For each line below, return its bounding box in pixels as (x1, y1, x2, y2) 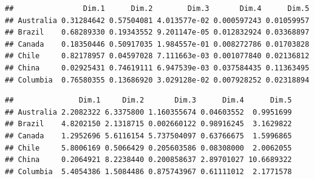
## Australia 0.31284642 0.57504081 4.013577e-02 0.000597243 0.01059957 (5, 16, 310, 25)
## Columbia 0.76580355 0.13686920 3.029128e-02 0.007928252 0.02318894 (5, 75, 310, 84)
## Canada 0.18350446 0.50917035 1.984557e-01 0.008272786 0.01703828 (5, 39, 310, 49)
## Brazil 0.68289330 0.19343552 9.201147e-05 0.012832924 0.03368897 (5, 28, 310, 37)
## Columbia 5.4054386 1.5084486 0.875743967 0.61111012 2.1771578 (5, 167, 292, 176)
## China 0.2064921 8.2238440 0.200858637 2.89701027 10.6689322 (5, 155, 292, 164)
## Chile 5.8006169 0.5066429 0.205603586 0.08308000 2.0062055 (5, 143, 292, 152)
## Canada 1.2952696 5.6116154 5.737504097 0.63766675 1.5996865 (5, 131, 292, 140)
